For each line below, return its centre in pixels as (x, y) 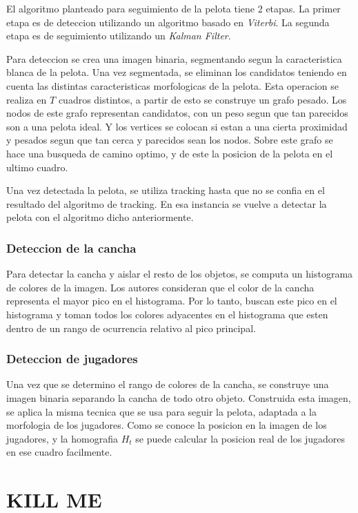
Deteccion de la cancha (71, 248)
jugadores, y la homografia (62, 438)
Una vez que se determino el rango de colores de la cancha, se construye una (168, 384)
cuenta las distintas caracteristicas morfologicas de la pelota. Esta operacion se (172, 85)
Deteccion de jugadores (72, 359)
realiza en (27, 99)
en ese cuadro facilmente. (59, 452)
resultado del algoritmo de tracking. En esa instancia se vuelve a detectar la (167, 203)
